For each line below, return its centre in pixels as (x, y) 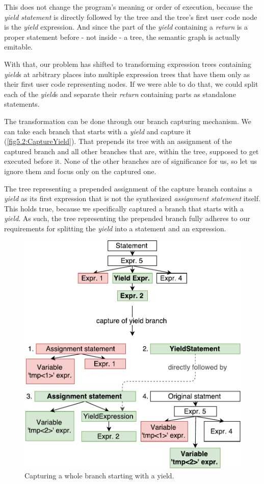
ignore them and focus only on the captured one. (80, 171)
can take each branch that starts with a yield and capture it (98, 131)
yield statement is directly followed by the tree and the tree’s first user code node (131, 17)
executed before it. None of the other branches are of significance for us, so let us (130, 161)
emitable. (18, 47)
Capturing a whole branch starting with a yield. (99, 476)
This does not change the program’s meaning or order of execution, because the (128, 7)
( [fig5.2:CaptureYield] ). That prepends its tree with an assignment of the (118, 141)
